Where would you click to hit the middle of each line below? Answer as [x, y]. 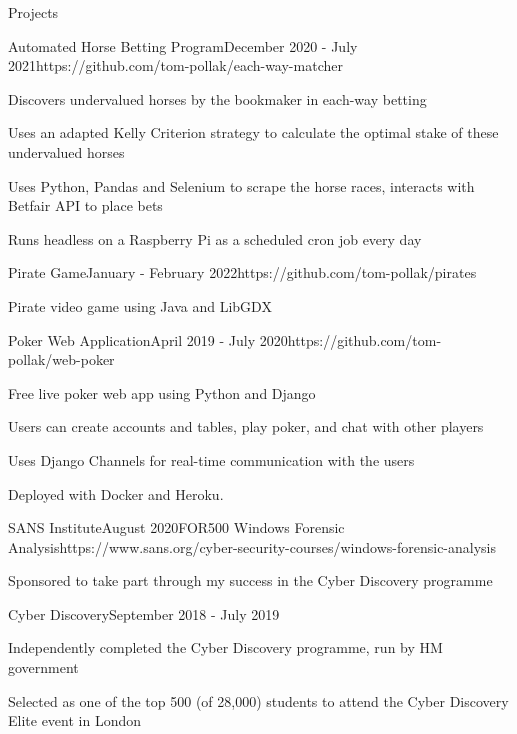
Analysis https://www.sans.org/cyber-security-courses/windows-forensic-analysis [252, 546]
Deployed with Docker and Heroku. [116, 493]
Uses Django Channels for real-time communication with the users [211, 459]
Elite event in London [75, 720]
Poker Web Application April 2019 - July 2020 [148, 339]
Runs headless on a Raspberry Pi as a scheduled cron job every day [215, 238]
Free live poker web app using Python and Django [162, 392]
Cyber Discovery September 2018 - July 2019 [144, 613]
